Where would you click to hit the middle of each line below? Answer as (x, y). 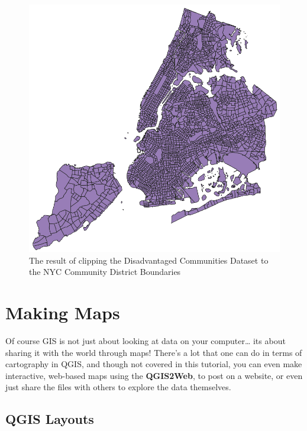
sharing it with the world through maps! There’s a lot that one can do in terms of (154, 352)
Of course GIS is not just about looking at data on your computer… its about (146, 340)
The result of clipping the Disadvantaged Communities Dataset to (149, 260)
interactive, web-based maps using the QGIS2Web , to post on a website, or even (154, 375)
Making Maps (63, 312)
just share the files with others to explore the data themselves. (118, 387)
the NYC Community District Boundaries (105, 272)
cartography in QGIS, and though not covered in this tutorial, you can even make (154, 364)
